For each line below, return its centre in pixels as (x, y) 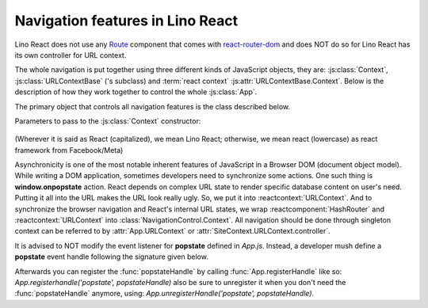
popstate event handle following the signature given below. (112, 257)
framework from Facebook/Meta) (69, 150)
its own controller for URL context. (71, 55)
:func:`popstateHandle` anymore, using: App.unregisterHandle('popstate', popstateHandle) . (164, 294)
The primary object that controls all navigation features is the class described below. (153, 106)
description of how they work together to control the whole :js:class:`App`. (136, 92)
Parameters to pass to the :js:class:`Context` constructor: (108, 121)
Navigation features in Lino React (126, 21)
